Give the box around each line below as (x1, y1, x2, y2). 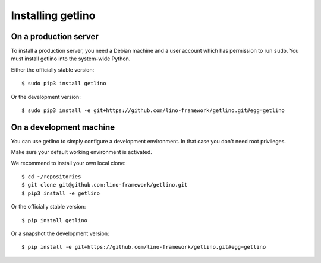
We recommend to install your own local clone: (11, 159, 126, 166)
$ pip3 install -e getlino (21, 190, 100, 197)
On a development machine (11, 122, 115, 132)
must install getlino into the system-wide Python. (11, 55, 131, 62)
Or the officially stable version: (11, 203, 86, 210)
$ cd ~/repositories (21, 174, 81, 180)
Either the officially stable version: (11, 66, 95, 73)
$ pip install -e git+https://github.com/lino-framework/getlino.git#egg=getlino (21, 243, 266, 251)
